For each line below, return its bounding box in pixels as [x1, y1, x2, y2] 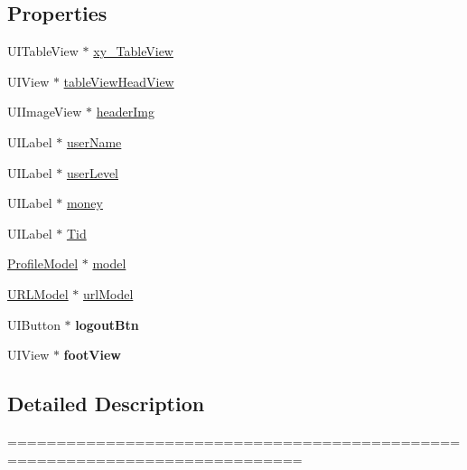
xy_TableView [93, 42, 173, 61]
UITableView [7, 42, 79, 61]
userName [66, 132, 122, 151]
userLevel [66, 163, 118, 182]
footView [63, 345, 121, 364]
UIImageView [7, 102, 82, 121]
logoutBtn [75, 315, 139, 334]
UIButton [7, 315, 61, 334]
